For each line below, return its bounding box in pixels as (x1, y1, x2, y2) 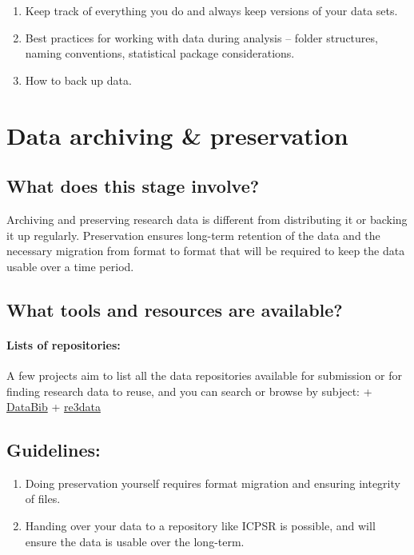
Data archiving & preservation (6, 118, 348, 151)
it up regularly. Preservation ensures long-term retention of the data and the (6, 226, 380, 243)
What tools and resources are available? (6, 297, 343, 321)
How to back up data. (25, 71, 132, 88)
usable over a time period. (6, 258, 134, 274)
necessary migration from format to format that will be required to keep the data (6, 242, 405, 259)
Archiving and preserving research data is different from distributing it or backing (6, 210, 408, 227)
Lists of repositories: (6, 336, 121, 353)
